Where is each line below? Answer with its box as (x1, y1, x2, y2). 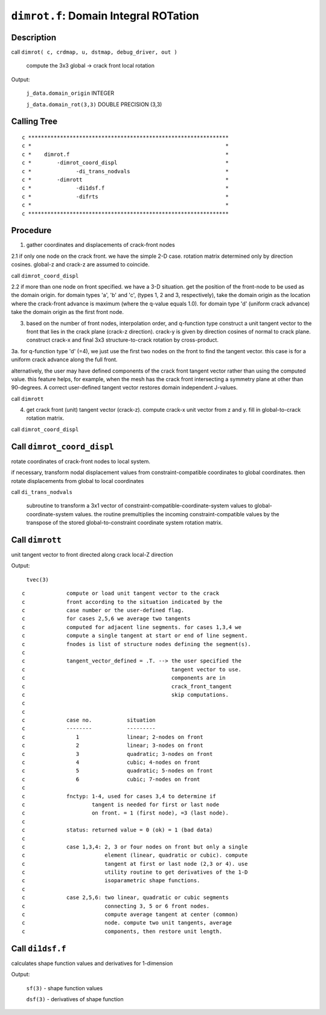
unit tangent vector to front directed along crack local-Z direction (11, 551, 173, 559)
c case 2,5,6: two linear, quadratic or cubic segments (22, 894, 229, 901)
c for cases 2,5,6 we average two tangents (22, 615, 191, 622)
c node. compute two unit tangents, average (22, 920, 232, 926)
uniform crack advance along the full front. (11, 356, 118, 363)
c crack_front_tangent (22, 683, 232, 690)
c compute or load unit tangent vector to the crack (22, 590, 220, 597)
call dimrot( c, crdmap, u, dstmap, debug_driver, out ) (11, 48, 177, 56)
